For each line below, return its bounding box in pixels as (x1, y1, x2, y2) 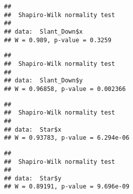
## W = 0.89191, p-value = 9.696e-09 (4, 183, 129, 190)
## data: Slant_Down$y (4, 77, 83, 84)
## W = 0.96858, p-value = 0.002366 (4, 85, 126, 92)
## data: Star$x (4, 126, 61, 133)
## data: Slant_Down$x (4, 28, 83, 35)
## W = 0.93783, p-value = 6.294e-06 (4, 134, 129, 142)
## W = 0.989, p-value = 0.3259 (4, 36, 111, 44)
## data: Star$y (4, 174, 61, 182)
